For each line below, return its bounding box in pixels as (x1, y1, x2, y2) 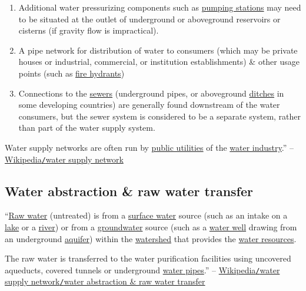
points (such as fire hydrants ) (18, 67, 125, 79)
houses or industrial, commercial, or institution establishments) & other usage (18, 55, 300, 68)
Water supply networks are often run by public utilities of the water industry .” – (5, 141, 294, 153)
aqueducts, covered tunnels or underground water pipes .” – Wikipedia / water (5, 263, 280, 276)
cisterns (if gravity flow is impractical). (18, 24, 159, 37)
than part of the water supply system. (18, 121, 155, 134)
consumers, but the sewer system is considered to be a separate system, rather (18, 110, 301, 122)
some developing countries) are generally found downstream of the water (18, 98, 280, 111)
